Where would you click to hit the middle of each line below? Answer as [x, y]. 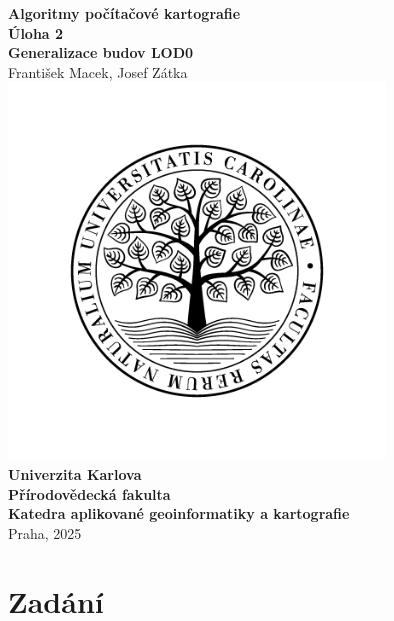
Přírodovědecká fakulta [89, 493]
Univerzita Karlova [75, 473]
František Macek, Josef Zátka [98, 71]
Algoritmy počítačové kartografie [124, 13]
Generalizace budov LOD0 [101, 52]
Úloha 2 [36, 32]
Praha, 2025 [45, 532]
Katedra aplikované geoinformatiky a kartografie [179, 513]
